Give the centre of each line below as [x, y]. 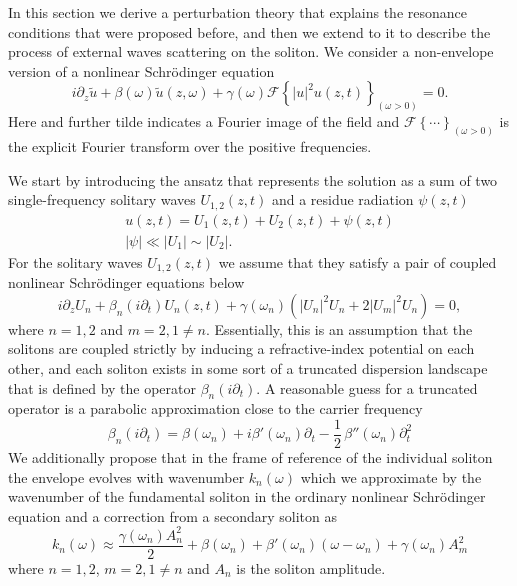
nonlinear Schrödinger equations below [126, 282]
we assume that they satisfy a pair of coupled [357, 261]
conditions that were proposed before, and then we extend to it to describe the [249, 31]
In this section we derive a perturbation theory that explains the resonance [238, 12]
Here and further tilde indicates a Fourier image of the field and [204, 121]
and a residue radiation [342, 199]
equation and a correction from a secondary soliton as [172, 515]
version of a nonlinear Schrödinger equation [141, 70]
